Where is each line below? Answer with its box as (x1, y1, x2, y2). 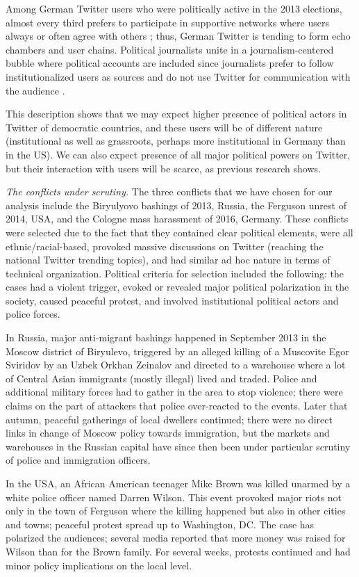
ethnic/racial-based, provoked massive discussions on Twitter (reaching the (6, 238, 324, 253)
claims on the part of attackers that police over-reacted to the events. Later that (6, 398, 348, 413)
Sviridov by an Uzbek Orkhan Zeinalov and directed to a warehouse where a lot (6, 357, 346, 372)
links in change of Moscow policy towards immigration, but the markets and (6, 425, 330, 440)
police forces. (6, 307, 60, 321)
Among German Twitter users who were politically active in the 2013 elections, (6, 1, 342, 15)
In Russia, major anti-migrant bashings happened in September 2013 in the (6, 330, 326, 345)
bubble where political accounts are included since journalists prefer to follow (6, 56, 334, 70)
